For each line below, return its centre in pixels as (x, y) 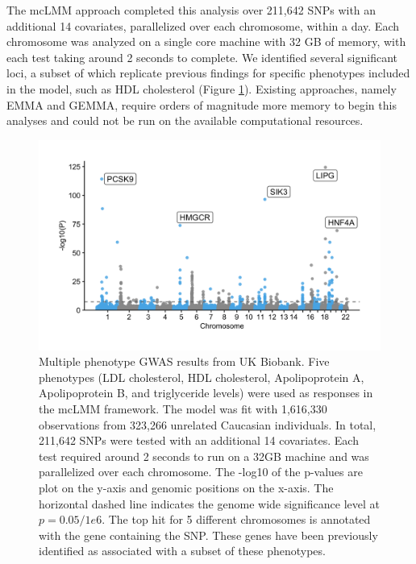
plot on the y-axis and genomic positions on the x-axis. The (186, 487)
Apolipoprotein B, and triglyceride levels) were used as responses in (206, 393)
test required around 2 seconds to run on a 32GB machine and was (204, 456)
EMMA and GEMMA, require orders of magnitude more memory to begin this (202, 104)
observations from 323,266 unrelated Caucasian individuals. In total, (208, 424)
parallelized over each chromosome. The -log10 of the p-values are (201, 472)
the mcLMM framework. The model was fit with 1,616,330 (183, 408)
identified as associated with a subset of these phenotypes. (182, 551)
